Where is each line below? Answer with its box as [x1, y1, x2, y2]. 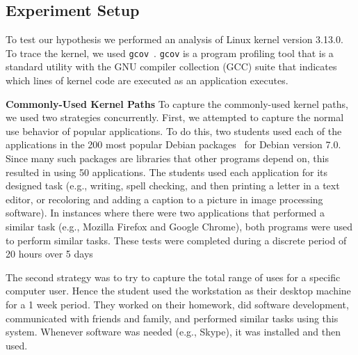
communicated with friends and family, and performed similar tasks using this [6, 310, 339, 325]
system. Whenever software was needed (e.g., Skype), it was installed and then [6, 324, 341, 339]
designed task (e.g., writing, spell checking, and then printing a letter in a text [6, 178, 340, 193]
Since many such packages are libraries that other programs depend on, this [6, 151, 329, 166]
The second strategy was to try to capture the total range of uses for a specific [6, 269, 341, 284]
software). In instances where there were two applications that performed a [6, 205, 325, 220]
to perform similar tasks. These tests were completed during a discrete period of [6, 232, 347, 247]
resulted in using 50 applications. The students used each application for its [6, 164, 328, 179]
